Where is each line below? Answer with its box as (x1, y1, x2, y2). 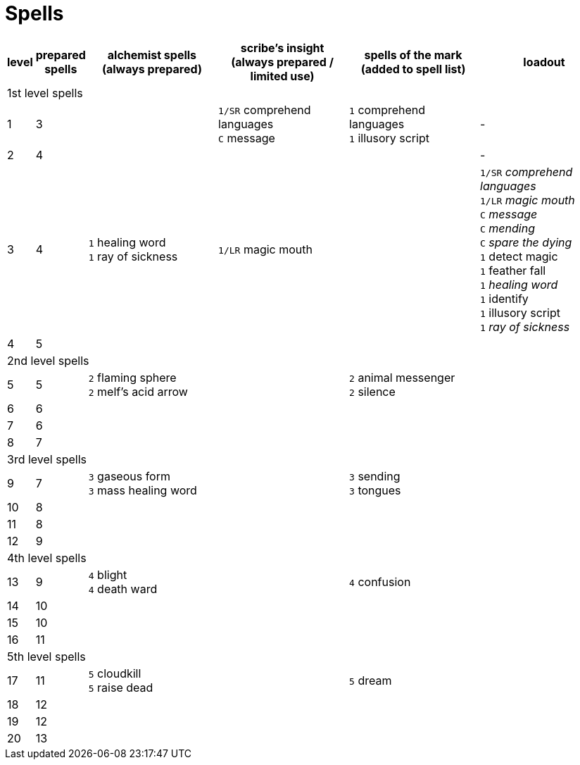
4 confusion (349, 574, 411, 589)
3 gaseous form (88, 468, 170, 483)
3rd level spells (7, 452, 87, 466)
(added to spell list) (360, 61, 466, 76)
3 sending (349, 468, 401, 483)
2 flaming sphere (88, 370, 177, 385)
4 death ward (88, 581, 158, 596)
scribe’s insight (240, 40, 324, 55)
